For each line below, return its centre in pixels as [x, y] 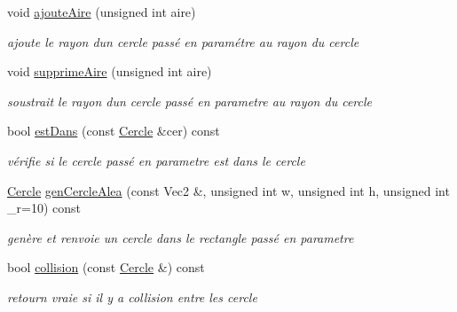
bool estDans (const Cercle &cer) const [114, 131]
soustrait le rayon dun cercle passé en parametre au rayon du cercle [190, 101]
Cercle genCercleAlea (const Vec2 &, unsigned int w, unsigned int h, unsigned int [228, 190]
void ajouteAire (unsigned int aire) [102, 12]
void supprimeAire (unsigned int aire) [110, 71]
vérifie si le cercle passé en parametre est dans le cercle [156, 160]
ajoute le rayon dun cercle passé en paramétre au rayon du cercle [183, 41]
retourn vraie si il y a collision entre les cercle [132, 296]
